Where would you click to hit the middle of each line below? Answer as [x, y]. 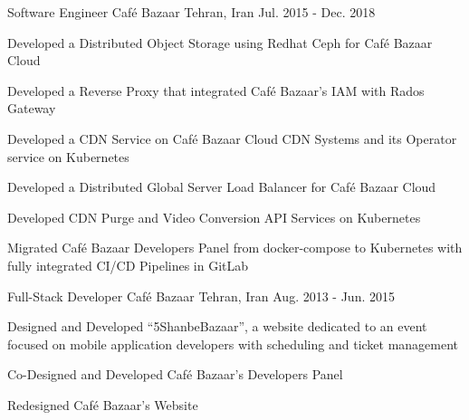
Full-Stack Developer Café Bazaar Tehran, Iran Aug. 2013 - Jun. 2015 [201, 296]
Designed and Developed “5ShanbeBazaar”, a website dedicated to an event [217, 326]
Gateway [32, 108]
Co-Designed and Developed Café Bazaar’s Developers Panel [175, 374]
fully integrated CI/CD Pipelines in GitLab [128, 265]
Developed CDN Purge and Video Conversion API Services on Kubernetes [214, 217]
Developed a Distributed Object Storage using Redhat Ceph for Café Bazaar [220, 42]
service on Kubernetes [68, 156]
